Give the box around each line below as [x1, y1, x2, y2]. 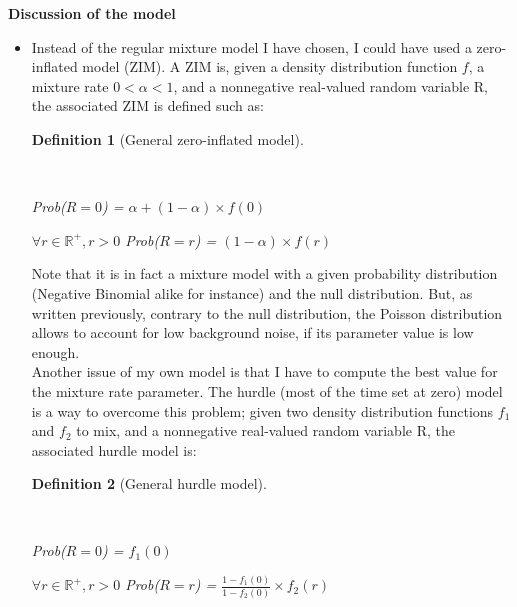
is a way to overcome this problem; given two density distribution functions [31, 400, 494, 421]
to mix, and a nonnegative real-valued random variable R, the [76, 420, 455, 441]
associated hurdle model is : [31, 439, 197, 460]
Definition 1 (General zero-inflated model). [31, 128, 304, 149]
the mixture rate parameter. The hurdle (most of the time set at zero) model [31, 380, 503, 401]
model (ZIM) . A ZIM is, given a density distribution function [82, 56, 458, 77]
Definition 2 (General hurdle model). [31, 473, 267, 494]
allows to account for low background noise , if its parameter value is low [31, 322, 474, 343]
